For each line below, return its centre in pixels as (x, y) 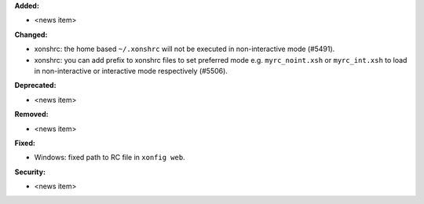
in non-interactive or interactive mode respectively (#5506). (131, 71)
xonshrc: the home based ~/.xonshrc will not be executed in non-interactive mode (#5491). (185, 49)
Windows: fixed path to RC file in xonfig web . (110, 158)
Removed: (31, 115)
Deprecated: (35, 86)
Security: (30, 172)
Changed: (31, 35)
